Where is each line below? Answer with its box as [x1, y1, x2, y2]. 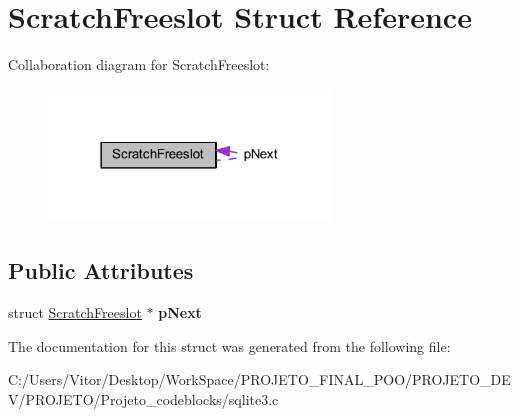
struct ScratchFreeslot [8, 302, 142, 323]
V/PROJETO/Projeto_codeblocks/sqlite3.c [8, 388, 279, 409]
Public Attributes [8, 255, 194, 286]
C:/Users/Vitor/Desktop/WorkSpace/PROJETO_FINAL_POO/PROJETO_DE [8, 369, 511, 390]
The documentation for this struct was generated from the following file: [8, 335, 451, 356]
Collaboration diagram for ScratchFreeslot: [8, 54, 270, 75]
